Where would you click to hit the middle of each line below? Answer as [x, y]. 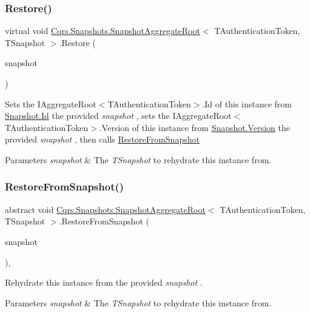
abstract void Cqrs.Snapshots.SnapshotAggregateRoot [105, 209]
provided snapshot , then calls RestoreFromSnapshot [102, 139]
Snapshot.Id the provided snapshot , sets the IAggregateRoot [118, 116]
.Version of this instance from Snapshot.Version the [194, 127]
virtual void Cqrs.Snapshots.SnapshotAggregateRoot [103, 31]
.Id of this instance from [247, 103]
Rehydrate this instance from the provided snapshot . [104, 282]
